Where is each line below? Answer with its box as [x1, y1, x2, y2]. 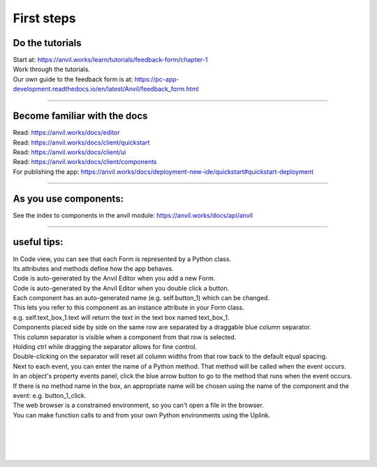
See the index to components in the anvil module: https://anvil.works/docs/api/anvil [13, 211, 253, 219]
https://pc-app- [134, 75, 179, 83]
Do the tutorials [13, 37, 82, 49]
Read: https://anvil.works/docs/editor [13, 128, 120, 137]
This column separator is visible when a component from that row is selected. [13, 332, 237, 341]
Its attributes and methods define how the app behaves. [13, 264, 174, 272]
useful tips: [13, 236, 64, 248]
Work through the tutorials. [13, 65, 91, 73]
